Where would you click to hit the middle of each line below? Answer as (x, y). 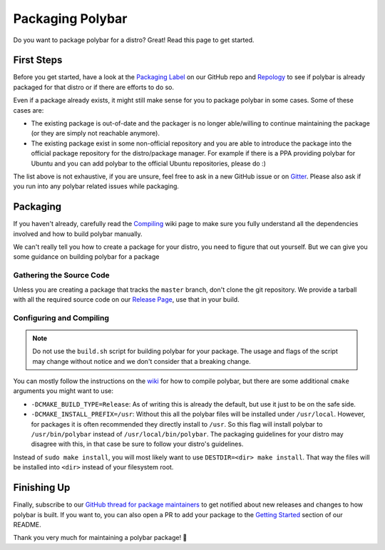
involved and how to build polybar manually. (78, 234)
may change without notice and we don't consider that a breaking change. (142, 361)
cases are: (29, 110)
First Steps (38, 60)
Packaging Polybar (70, 19)
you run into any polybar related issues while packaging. (96, 186)
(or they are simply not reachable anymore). (96, 133)
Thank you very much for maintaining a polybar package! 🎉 (100, 538)
